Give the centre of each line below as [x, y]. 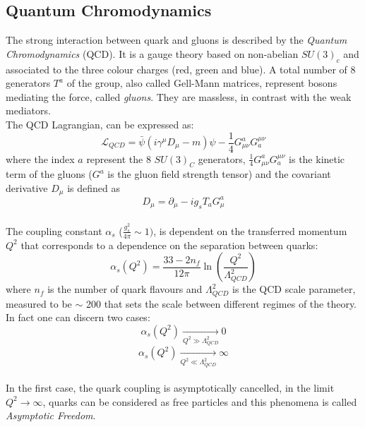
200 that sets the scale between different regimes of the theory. [221, 303]
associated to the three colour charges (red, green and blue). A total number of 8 [181, 69]
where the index [40, 158]
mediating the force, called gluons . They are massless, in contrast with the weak [179, 96]
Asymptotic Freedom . [51, 415]
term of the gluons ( [49, 174]
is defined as [94, 188]
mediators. [28, 110]
